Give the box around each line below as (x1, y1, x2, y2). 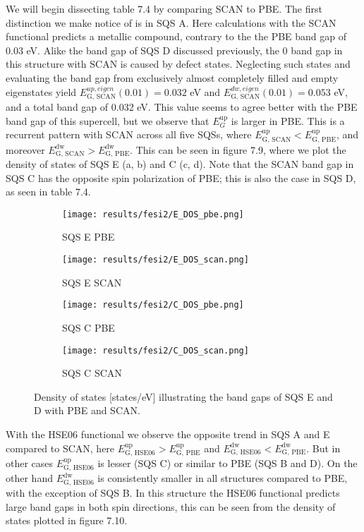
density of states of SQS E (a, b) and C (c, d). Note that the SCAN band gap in (6, 157, 354, 171)
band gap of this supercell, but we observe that (6, 113, 210, 128)
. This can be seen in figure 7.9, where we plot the (130, 142, 346, 157)
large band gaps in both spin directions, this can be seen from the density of (6, 499, 336, 514)
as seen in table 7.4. (6, 184, 91, 199)
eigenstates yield (6, 84, 77, 99)
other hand (6, 471, 53, 485)
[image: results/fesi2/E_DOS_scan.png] (62, 255, 249, 265)
